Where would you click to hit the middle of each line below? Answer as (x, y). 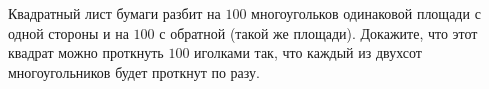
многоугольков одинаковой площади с (366, 13)
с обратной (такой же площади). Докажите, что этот (318, 32)
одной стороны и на (68, 32)
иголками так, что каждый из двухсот (308, 52)
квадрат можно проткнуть (86, 52)
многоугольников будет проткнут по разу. (134, 71)
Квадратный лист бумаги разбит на (114, 13)
